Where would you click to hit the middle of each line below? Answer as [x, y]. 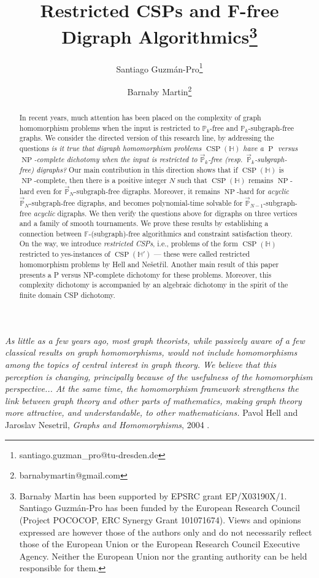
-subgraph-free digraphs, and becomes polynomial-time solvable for [136, 202]
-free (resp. [225, 159]
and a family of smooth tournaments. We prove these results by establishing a [144, 223]
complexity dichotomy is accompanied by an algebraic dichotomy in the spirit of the [154, 285]
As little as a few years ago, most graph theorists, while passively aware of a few [155, 340]
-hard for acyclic [263, 191]
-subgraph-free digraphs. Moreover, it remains [147, 191]
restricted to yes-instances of [65, 254]
